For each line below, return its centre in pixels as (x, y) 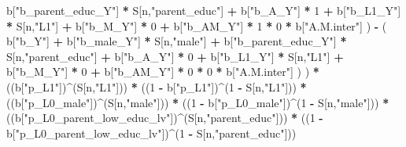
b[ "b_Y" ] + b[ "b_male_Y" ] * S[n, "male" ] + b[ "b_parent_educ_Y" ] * (177, 41)
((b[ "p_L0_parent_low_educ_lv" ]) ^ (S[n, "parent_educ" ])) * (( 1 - (165, 118)
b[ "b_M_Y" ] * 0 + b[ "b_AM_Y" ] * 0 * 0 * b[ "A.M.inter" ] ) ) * (163, 72)
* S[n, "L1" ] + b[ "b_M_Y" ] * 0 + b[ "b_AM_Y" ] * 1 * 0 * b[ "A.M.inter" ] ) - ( (197, 25)
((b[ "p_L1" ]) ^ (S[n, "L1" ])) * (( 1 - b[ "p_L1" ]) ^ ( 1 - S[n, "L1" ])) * (157, 86)
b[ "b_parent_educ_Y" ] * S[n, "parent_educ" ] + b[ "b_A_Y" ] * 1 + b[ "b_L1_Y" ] (204, 10)
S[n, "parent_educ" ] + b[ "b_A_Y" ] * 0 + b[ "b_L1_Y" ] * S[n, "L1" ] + (175, 56)
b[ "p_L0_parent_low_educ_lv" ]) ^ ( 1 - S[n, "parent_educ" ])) (151, 133)
